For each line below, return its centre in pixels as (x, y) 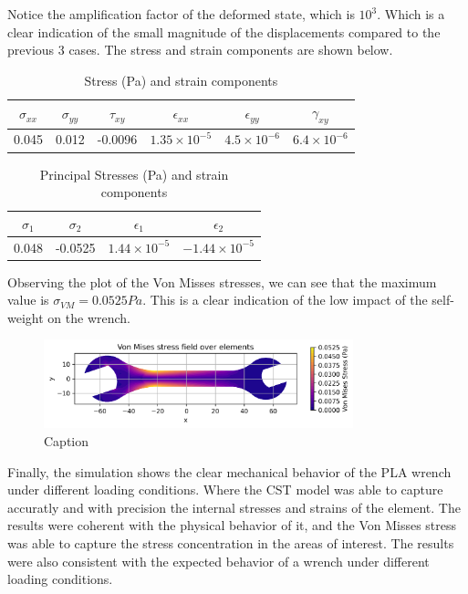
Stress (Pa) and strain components (181, 80)
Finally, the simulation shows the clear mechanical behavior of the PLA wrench (229, 471)
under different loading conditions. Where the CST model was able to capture (225, 490)
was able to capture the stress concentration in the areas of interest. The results (231, 543)
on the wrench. (89, 317)
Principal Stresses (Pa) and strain (134, 174)
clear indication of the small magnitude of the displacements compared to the (224, 31)
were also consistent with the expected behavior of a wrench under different (218, 561)
